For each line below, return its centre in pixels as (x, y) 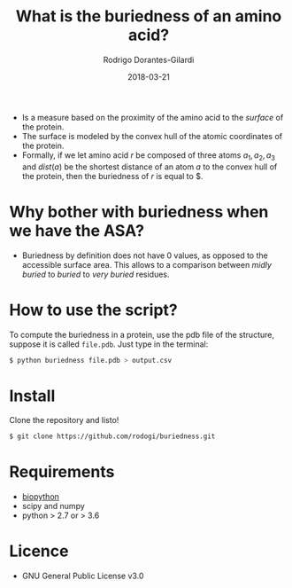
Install (32, 396)
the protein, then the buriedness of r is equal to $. (112, 176)
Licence (39, 551)
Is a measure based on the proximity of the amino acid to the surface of (153, 117)
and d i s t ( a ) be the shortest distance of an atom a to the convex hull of (150, 167)
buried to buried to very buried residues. (96, 274)
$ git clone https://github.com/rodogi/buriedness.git (112, 436)
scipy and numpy (54, 506)
